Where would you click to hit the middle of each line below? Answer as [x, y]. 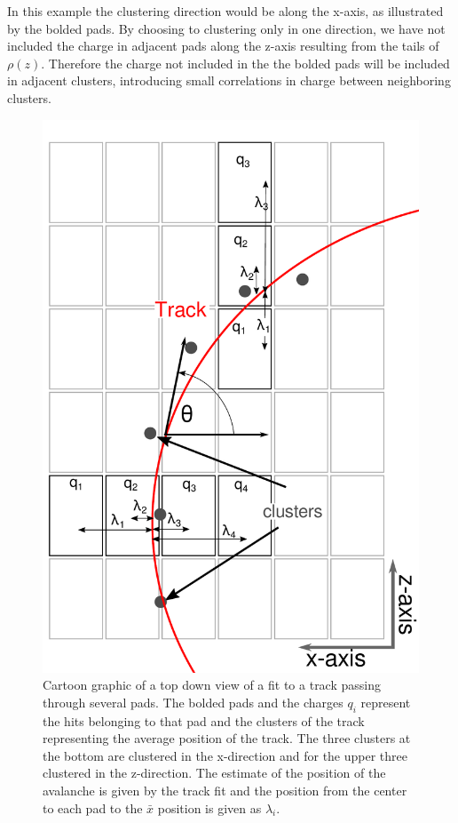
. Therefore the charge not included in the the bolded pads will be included [245, 63]
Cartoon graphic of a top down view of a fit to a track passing [212, 685]
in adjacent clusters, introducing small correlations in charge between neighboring [229, 80]
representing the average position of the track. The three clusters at [227, 738]
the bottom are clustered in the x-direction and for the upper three [225, 755]
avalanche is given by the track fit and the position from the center [225, 790]
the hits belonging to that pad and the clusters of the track [204, 720]
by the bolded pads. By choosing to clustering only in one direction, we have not [226, 28]
